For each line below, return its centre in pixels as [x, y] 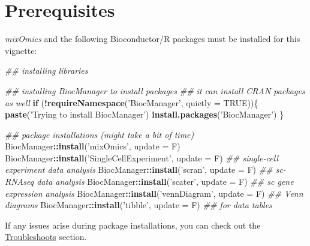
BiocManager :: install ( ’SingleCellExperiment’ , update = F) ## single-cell [142, 157]
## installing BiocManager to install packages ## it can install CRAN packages [155, 90]
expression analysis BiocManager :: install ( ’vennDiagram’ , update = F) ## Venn [154, 193]
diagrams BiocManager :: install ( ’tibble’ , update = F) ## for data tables [139, 205]
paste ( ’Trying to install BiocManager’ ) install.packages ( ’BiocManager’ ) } [145, 114]
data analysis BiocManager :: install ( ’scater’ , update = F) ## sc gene [165, 181]
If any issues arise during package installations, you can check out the [133, 225]
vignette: [21, 50]
